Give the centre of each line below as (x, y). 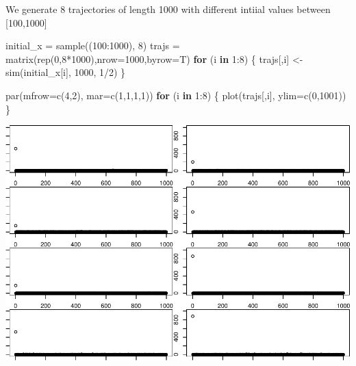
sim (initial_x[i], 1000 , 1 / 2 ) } (66, 72)
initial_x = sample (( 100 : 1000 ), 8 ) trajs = (93, 45)
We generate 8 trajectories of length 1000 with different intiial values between (168, 9)
